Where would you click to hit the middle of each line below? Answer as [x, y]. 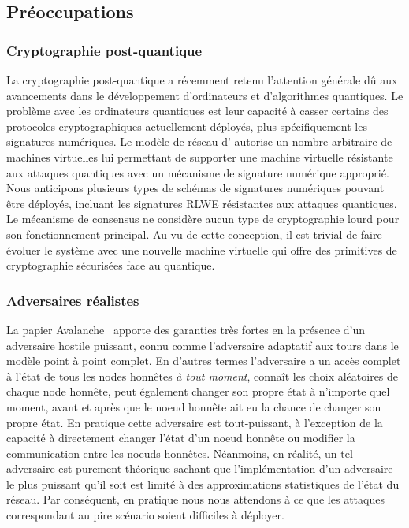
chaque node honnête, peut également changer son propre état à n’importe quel [198, 391]
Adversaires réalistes [73, 300]
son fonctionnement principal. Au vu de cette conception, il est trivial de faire [194, 234]
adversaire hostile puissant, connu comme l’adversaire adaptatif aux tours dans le [203, 345]
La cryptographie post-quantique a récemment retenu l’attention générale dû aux [202, 80]
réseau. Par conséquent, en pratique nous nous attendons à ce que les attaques [195, 499]
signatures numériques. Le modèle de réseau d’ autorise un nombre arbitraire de [199, 141]
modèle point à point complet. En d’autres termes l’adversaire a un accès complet [204, 361]
